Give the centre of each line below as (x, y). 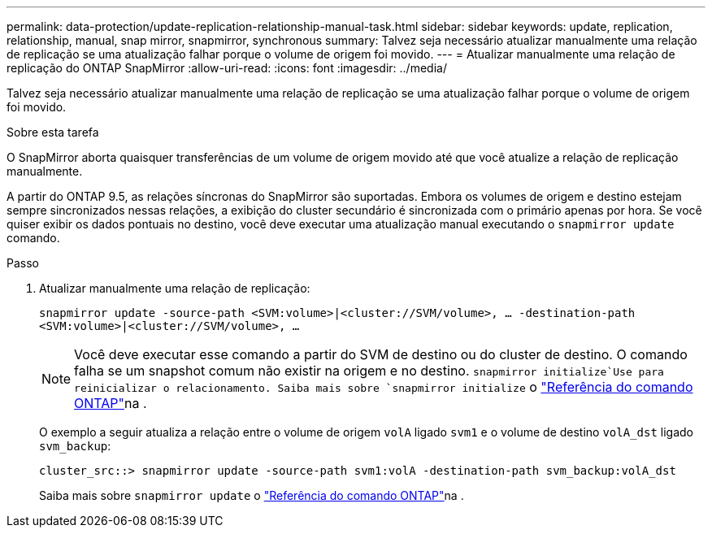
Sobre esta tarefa (53, 132)
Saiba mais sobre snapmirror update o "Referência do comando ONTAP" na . (252, 495)
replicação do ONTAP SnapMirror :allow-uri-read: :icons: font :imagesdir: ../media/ (227, 68)
